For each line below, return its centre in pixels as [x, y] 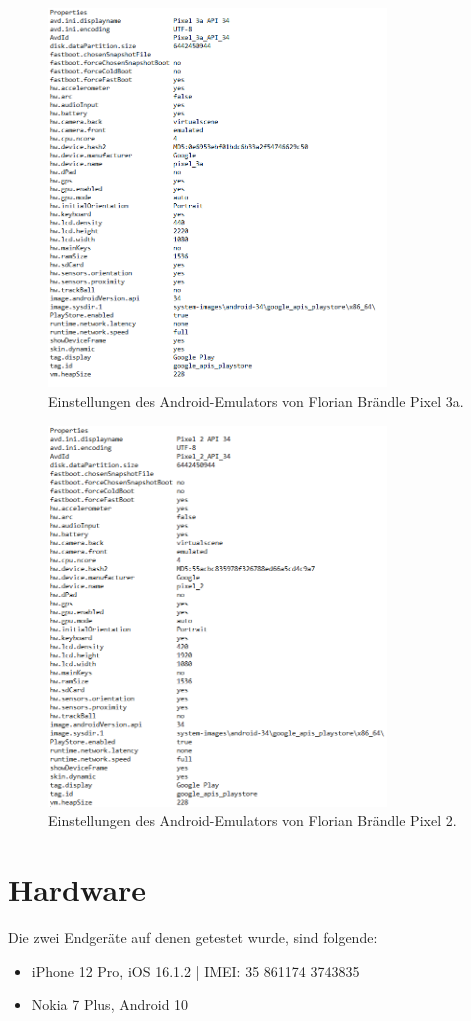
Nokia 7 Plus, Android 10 [110, 1004]
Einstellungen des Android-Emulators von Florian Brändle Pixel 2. [252, 820]
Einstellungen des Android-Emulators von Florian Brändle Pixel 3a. [256, 401]
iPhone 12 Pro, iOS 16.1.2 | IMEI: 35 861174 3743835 [195, 970]
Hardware [77, 888]
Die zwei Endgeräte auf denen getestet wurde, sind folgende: [193, 936]
